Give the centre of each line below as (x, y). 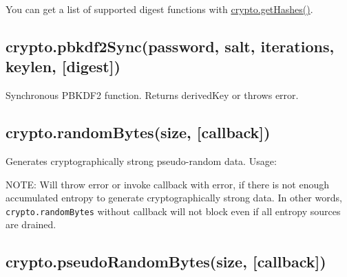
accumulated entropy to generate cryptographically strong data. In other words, (174, 198)
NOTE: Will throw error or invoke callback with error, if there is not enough (168, 184)
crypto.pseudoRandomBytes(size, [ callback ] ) (166, 262)
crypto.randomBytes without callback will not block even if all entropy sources (173, 211)
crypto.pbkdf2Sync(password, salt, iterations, (170, 46)
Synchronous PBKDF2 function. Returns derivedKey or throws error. (152, 95)
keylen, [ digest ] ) (63, 66)
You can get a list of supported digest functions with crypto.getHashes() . (159, 9)
